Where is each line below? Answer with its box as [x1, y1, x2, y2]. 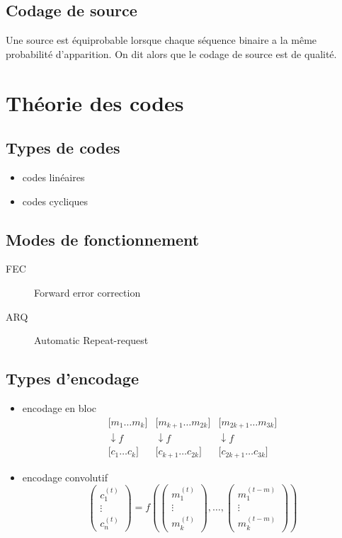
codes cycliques [22, 193, 89, 208]
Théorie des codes [6, 88, 184, 117]
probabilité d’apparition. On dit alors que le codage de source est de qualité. [6, 46, 337, 61]
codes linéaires [22, 169, 85, 184]
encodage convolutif [22, 469, 108, 484]
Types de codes [6, 137, 120, 159]
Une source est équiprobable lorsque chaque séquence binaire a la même [6, 33, 317, 47]
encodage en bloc [22, 400, 97, 415]
